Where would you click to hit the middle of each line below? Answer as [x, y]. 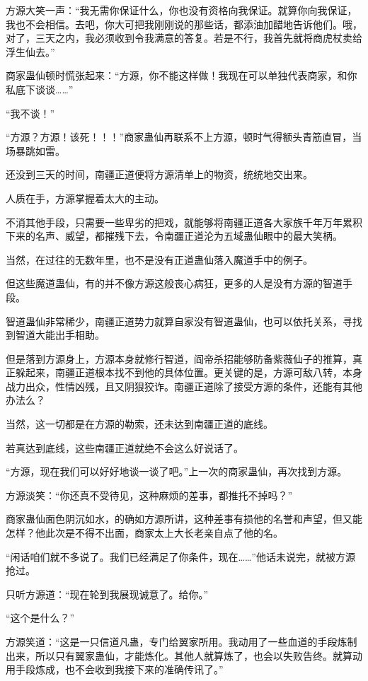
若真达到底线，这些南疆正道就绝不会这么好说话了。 [125, 447]
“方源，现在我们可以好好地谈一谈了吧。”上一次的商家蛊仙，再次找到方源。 [177, 471]
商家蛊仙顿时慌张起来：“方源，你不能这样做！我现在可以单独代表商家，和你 [182, 75]
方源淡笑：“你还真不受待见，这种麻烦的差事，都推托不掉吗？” [149, 495]
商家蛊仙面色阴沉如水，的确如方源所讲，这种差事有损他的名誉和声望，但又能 [184, 519]
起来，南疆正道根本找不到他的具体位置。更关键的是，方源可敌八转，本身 [194, 372]
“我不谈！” [30, 113]
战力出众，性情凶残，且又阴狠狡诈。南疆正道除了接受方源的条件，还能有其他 [184, 386]
